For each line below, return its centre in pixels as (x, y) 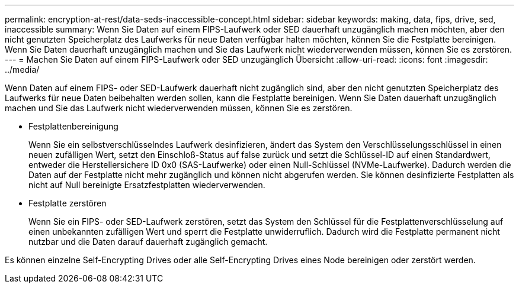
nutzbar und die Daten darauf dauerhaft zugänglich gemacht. (148, 242)
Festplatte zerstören (68, 203)
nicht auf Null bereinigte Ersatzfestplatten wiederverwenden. (147, 185)
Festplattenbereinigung (73, 126)
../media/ (22, 69)
